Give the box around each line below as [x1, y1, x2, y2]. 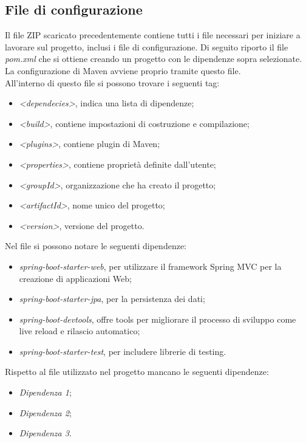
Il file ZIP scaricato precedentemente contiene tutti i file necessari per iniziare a [5, 29, 301, 41]
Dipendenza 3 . [19, 427, 72, 439]
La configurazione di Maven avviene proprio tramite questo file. [5, 64, 241, 77]
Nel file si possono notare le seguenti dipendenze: [5, 239, 186, 252]
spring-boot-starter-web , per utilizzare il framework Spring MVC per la [19, 259, 282, 272]
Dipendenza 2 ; [19, 406, 72, 419]
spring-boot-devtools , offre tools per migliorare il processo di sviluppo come [19, 312, 296, 325]
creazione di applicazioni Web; [19, 272, 132, 284]
